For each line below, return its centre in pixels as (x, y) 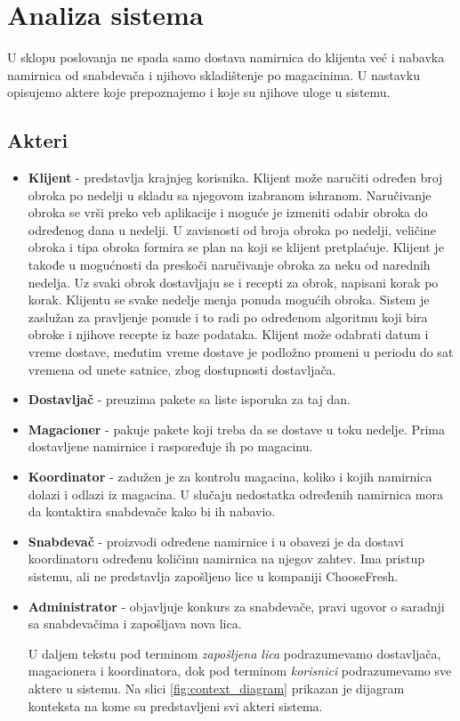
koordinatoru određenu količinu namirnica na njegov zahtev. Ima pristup (226, 559)
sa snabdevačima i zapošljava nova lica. (135, 624)
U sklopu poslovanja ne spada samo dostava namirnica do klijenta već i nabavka (226, 57)
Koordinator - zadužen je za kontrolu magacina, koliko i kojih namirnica (230, 477)
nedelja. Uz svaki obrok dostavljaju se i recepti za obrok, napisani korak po (233, 282)
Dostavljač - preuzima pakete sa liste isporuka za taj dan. (189, 399)
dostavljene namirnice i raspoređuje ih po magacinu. (170, 446)
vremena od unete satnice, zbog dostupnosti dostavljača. (182, 369)
